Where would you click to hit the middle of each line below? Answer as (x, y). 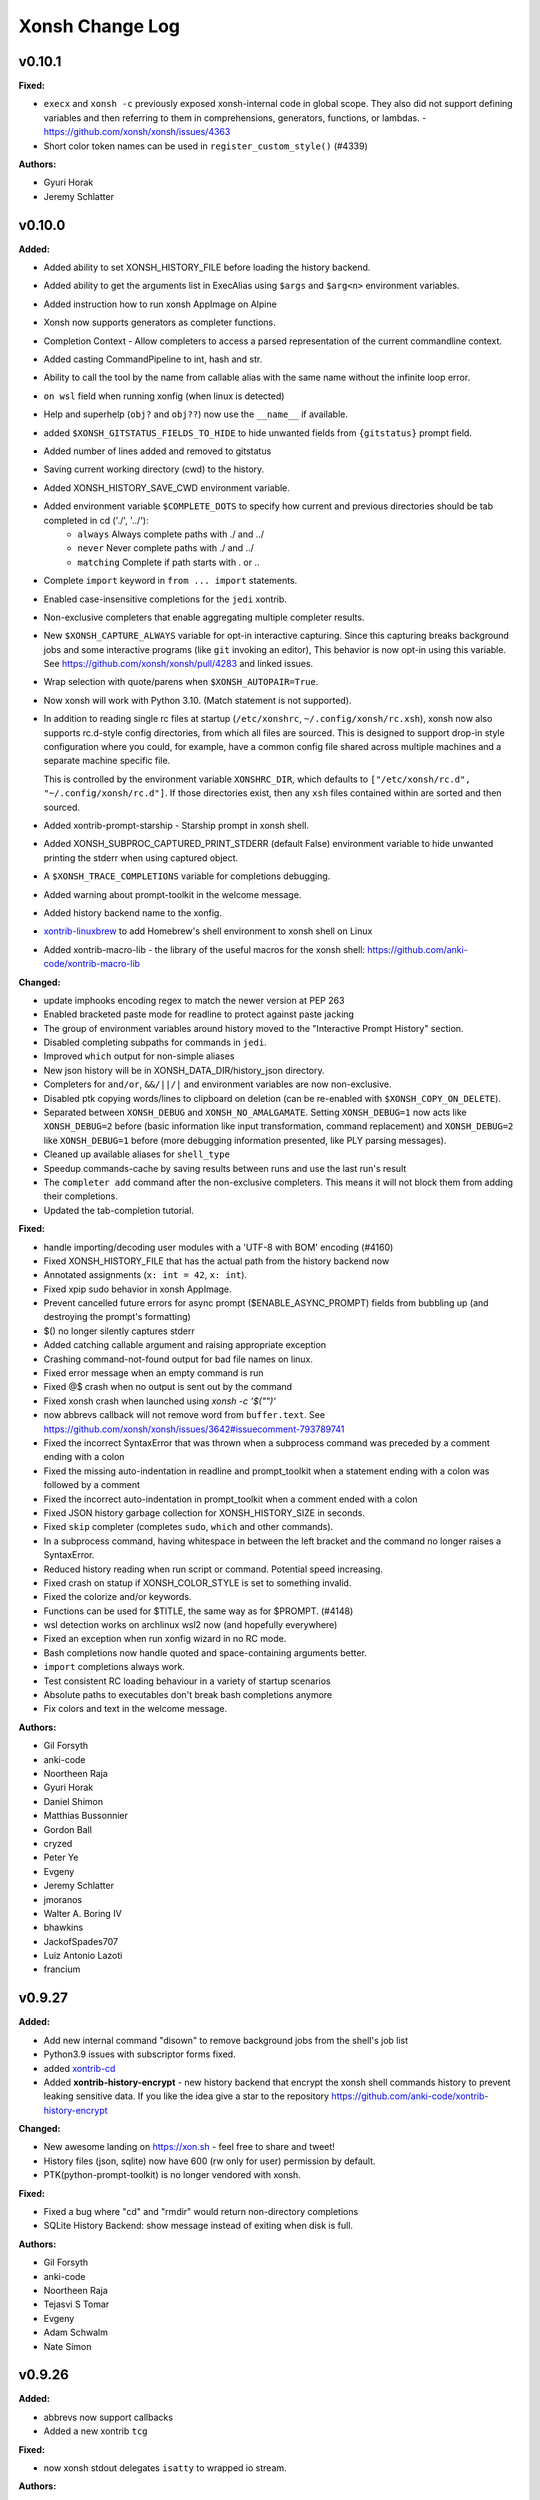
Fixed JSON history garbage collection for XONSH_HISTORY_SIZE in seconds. (204, 1512)
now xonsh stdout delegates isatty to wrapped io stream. (165, 2468)
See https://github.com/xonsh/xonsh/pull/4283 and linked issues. (178, 664)
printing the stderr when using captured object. (141, 857)
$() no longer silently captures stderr (119, 1331)
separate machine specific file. (107, 761)
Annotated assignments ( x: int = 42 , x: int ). (145, 1275)
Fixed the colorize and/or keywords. (117, 1597)
